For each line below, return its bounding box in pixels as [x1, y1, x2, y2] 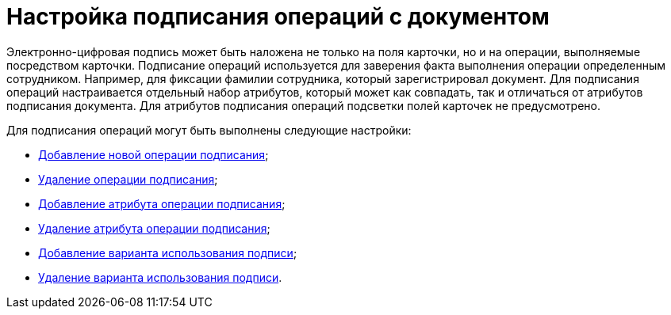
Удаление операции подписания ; [38, 172, 218, 186]
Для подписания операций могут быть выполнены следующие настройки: [6, 123, 412, 137]
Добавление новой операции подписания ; [38, 147, 269, 161]
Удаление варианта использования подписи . [38, 270, 282, 284]
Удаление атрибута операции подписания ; [38, 221, 270, 235]
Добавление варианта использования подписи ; [38, 245, 297, 260]
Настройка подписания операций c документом [6, 3, 550, 30]
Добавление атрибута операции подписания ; [38, 196, 286, 211]
